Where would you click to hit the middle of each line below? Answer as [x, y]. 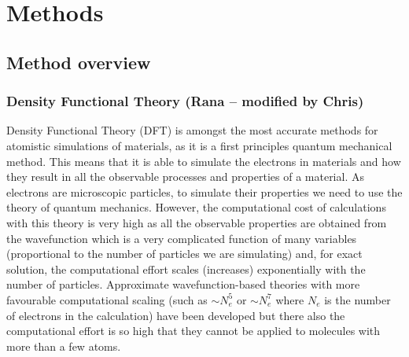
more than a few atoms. [64, 346]
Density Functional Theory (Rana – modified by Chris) [185, 101]
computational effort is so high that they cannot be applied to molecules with [193, 331]
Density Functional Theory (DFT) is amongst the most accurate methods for [192, 130]
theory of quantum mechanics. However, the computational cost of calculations [196, 207]
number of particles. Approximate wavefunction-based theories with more [183, 284]
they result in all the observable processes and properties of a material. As [185, 177]
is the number [357, 299]
